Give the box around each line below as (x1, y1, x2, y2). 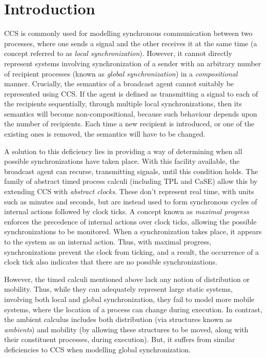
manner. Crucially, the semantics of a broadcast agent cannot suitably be (4, 78, 234, 89)
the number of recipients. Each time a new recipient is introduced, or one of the (4, 118, 255, 129)
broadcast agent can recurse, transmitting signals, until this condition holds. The (4, 165, 258, 176)
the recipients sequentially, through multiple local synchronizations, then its (4, 98, 242, 109)
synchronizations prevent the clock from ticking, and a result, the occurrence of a (4, 246, 259, 257)
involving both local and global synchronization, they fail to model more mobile (4, 293, 255, 304)
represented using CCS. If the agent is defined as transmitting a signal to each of (4, 88, 258, 99)
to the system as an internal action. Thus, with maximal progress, (4, 236, 212, 247)
